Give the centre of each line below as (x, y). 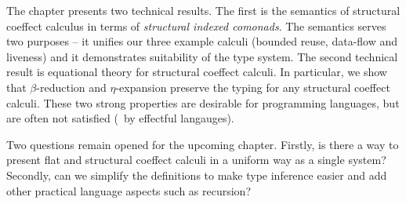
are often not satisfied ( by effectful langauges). (120, 118)
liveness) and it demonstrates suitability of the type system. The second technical (202, 56)
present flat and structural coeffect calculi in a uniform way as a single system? (196, 160)
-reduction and (71, 87)
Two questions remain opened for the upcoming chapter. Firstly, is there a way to (203, 144)
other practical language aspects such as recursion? (129, 190)
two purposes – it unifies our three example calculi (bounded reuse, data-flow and (202, 41)
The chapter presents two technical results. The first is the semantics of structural (203, 10)
